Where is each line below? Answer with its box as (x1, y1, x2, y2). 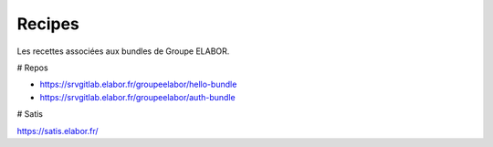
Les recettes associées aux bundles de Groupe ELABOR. (16, 46, 230, 57)
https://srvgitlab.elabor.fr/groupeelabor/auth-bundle (39, 91, 236, 102)
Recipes (16, 14, 79, 34)
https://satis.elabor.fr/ (16, 125, 100, 136)
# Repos (16, 62, 49, 73)
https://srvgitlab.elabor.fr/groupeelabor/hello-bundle (39, 79, 237, 90)
